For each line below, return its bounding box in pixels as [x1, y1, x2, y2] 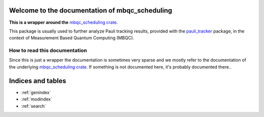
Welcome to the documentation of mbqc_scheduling [9, 6, 172, 15]
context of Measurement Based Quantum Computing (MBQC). [9, 35, 134, 41]
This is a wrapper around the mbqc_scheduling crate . [9, 19, 118, 25]
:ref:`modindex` [21, 96, 52, 102]
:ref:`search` [21, 103, 46, 109]
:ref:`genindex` [21, 89, 51, 95]
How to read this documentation [9, 47, 88, 54]
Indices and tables [9, 77, 66, 85]
